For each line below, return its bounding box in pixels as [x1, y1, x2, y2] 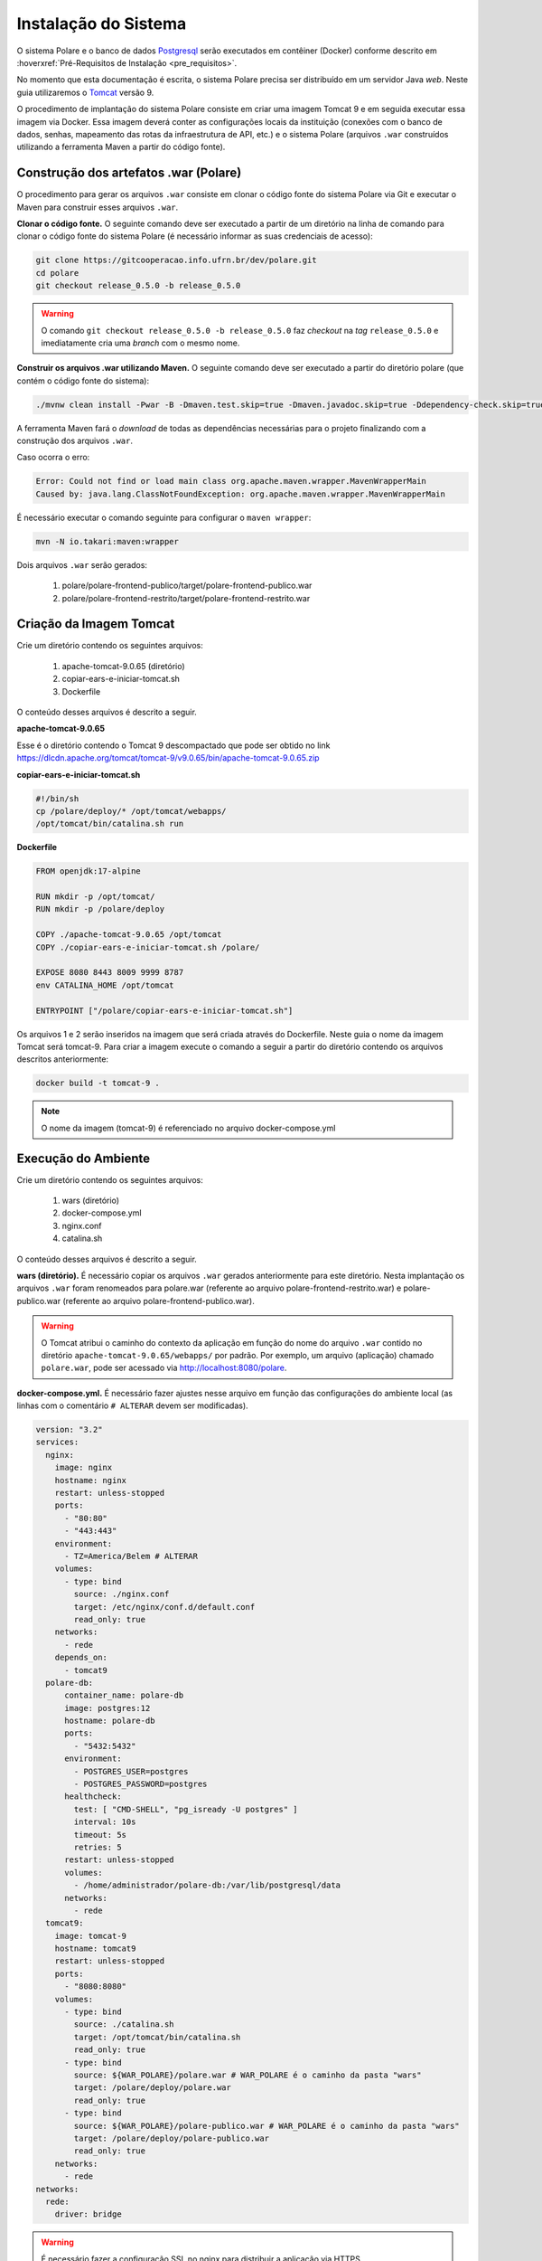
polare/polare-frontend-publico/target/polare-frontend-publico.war [61, 580, 313, 591]
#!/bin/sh [35, 793, 79, 804]
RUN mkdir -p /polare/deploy [35, 904, 165, 914]
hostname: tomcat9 [54, 1944, 136, 1954]
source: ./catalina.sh [73, 2020, 175, 2029]
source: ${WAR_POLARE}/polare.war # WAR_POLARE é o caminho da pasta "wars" [73, 2070, 422, 2080]
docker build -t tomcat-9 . [35, 1078, 160, 1089]
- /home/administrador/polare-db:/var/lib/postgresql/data [73, 1880, 341, 1890]
